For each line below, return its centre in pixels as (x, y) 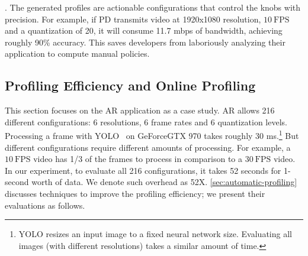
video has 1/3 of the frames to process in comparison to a (138, 159)
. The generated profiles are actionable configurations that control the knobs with (153, 7)
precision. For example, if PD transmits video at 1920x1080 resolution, (133, 19)
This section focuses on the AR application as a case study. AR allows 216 (140, 110)
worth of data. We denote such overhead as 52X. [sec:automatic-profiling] (164, 182)
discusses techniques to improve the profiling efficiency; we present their (135, 193)
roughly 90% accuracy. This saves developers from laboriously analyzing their (145, 42)
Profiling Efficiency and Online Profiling (130, 85)
